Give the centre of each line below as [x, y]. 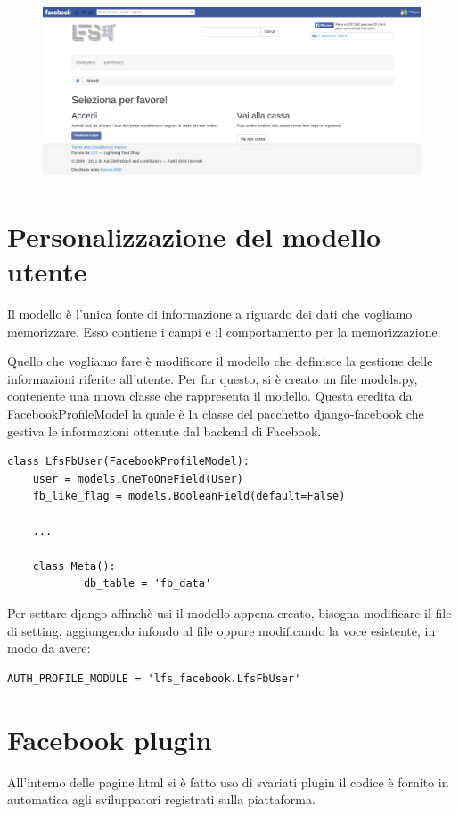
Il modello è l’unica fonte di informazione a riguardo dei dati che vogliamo [210, 314]
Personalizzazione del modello [194, 236]
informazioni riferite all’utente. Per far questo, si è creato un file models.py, [213, 378]
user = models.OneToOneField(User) [138, 479]
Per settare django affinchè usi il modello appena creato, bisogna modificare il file [229, 613]
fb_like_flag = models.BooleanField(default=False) [189, 497]
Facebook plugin [110, 739]
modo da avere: [49, 648]
